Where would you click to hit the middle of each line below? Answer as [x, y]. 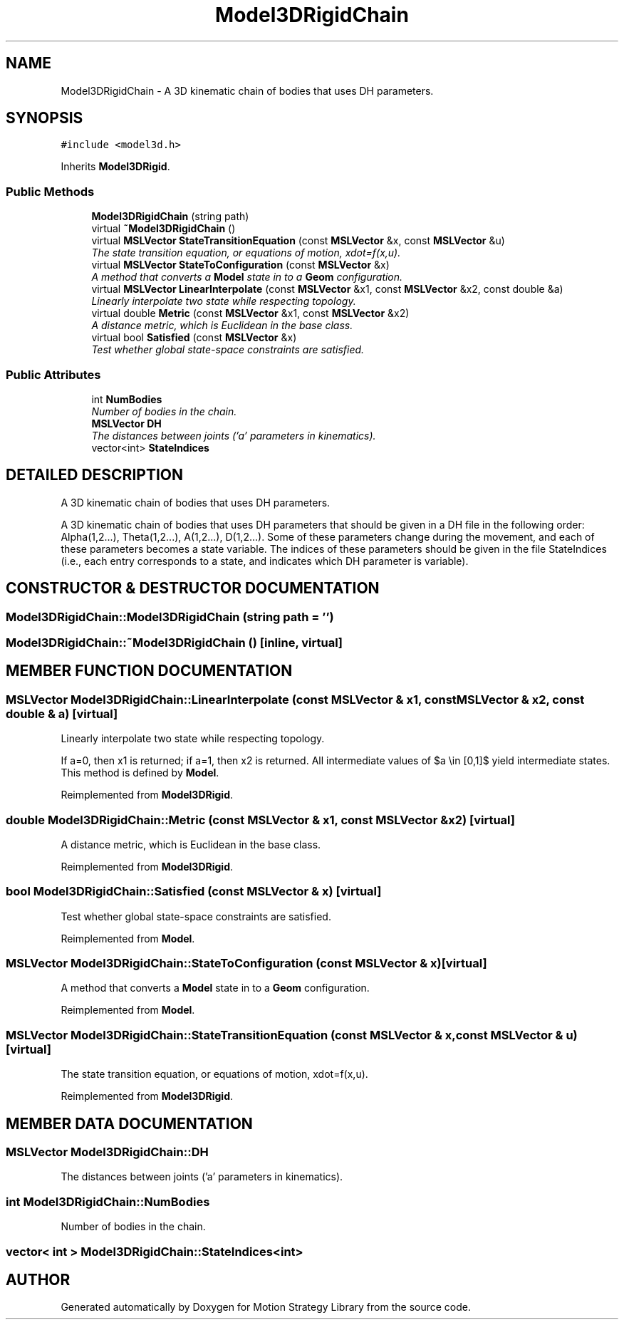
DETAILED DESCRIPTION [95, 475]
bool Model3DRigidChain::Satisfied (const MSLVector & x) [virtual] [194, 892]
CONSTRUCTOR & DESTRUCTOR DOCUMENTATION [193, 588]
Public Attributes [53, 374]
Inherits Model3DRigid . [115, 167]
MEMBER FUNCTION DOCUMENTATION [149, 671]
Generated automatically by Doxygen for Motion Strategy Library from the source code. [266, 1307]
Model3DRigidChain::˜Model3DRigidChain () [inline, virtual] [175, 643]
